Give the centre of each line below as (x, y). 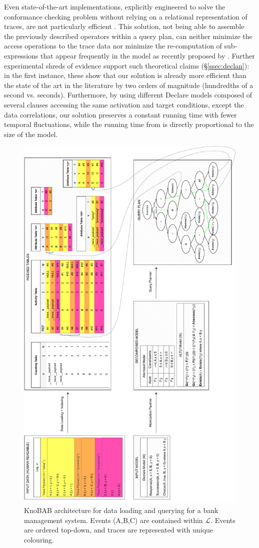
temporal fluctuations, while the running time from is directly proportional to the (129, 124)
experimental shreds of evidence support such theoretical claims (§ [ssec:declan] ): (127, 65)
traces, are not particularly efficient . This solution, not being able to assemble (124, 26)
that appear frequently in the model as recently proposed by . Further (147, 55)
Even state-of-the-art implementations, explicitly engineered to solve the (115, 6)
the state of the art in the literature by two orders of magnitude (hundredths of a (129, 85)
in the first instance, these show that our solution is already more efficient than (125, 75)
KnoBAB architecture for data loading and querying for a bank (121, 510)
